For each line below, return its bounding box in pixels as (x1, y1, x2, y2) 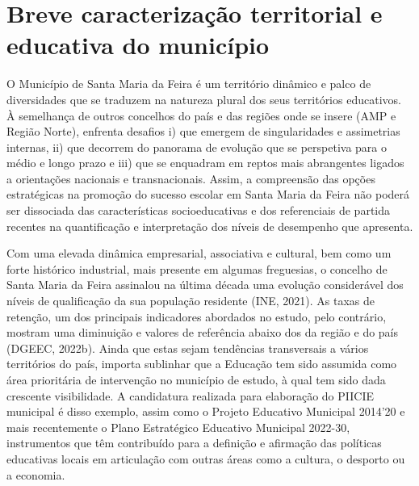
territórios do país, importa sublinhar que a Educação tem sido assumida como (6, 355, 397, 372)
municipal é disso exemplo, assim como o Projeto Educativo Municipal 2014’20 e (6, 403, 405, 420)
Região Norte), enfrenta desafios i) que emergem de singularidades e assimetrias (6, 123, 400, 140)
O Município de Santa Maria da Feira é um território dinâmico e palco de (6, 75, 371, 92)
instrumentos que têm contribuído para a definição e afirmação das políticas (6, 434, 382, 451)
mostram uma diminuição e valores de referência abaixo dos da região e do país (6, 324, 399, 341)
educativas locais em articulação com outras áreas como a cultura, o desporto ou (6, 450, 405, 467)
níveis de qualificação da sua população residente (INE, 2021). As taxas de (6, 292, 375, 309)
